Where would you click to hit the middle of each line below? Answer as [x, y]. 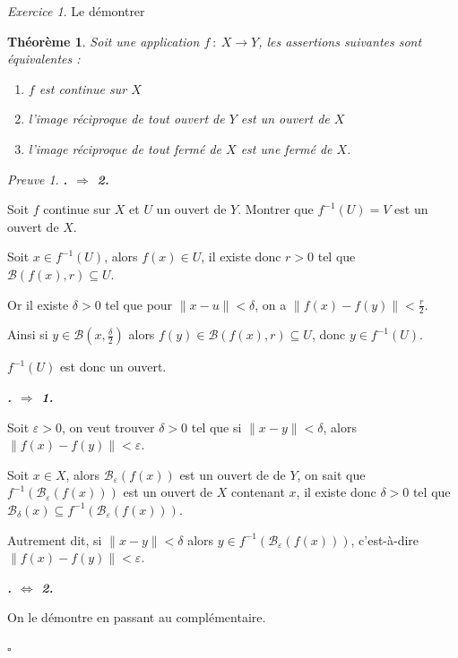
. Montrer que [276, 209]
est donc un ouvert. [113, 367]
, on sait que [331, 474]
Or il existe [38, 304]
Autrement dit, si [55, 539]
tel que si [216, 427]
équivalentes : [44, 59]
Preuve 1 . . [38, 179]
